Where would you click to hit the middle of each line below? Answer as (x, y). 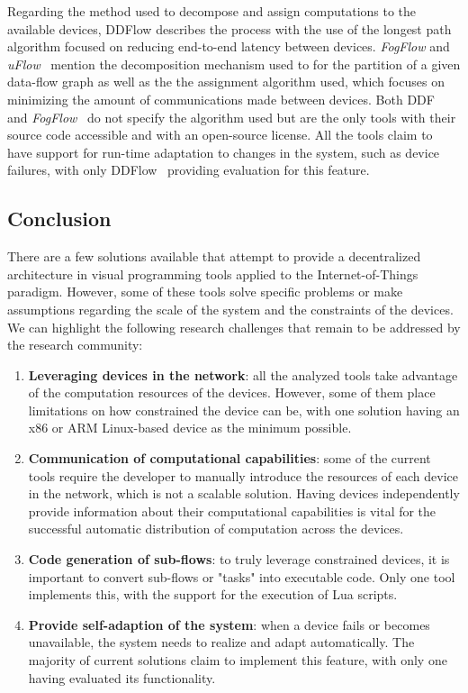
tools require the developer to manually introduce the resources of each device (243, 475)
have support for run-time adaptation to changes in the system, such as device (224, 152)
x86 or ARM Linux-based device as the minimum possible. (190, 428)
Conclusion (59, 219)
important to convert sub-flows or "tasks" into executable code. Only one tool (242, 576)
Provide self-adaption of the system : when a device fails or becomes (229, 624)
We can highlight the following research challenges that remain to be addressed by (234, 327)
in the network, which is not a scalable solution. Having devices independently (244, 493)
